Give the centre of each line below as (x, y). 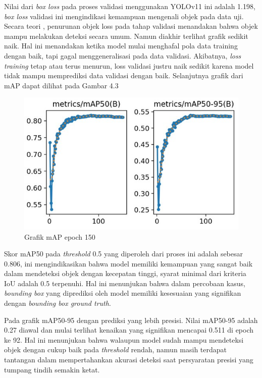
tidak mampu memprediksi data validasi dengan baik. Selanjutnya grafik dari (124, 75)
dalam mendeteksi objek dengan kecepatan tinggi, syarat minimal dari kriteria (125, 273)
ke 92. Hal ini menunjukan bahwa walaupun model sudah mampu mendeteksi (124, 339)
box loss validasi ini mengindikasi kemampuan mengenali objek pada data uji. (124, 16)
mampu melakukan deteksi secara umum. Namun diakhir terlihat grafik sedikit (126, 36)
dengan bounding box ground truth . (58, 303)
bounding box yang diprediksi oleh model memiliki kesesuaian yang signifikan (123, 293)
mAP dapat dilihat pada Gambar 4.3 (61, 85)
